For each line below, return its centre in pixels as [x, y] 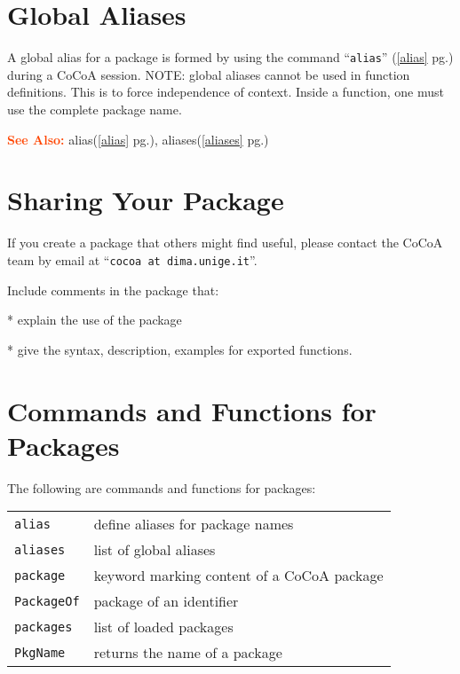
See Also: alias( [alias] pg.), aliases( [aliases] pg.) [138, 139]
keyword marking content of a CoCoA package [238, 576]
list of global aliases [155, 550]
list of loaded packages [163, 627]
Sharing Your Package [146, 200]
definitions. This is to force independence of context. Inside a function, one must [226, 92]
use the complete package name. [95, 109]
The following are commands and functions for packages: [162, 487]
